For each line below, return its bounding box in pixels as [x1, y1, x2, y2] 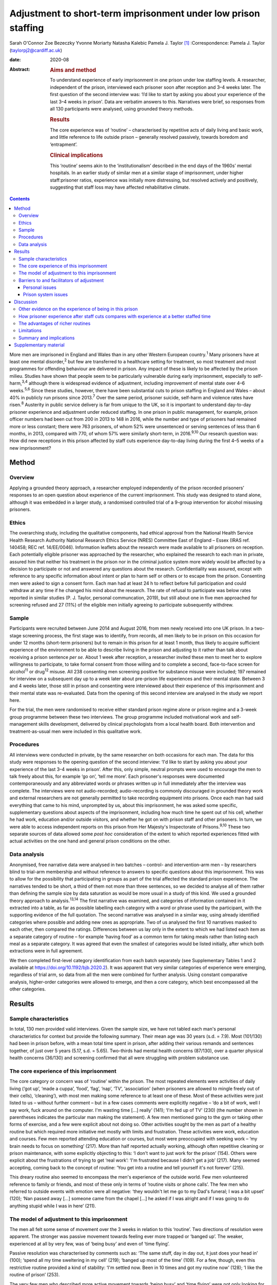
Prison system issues [23, 291, 68, 298]
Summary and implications [18, 335, 75, 341]
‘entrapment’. [50, 141, 78, 148]
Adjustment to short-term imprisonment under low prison [9, 8, 260, 19]
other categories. [9, 986, 46, 992]
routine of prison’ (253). [9, 1272, 60, 1278]
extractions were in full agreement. [9, 948, 83, 954]
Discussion [14, 299, 37, 305]
